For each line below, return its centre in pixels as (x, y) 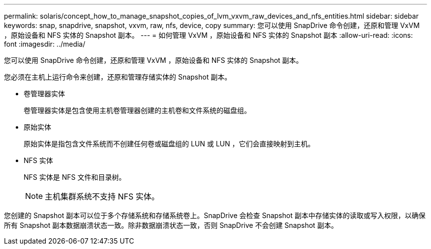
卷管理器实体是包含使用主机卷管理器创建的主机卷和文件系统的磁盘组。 (137, 110)
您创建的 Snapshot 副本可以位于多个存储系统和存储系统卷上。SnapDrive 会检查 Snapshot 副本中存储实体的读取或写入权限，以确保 (215, 215)
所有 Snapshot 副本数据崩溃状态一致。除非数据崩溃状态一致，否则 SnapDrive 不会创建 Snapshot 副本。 (171, 225)
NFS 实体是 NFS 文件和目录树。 (75, 177)
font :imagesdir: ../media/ (45, 44)
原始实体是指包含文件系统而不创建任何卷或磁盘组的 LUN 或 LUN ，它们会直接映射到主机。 (169, 144)
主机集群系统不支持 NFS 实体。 (102, 196)
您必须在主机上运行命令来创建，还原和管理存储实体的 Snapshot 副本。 (118, 77)
